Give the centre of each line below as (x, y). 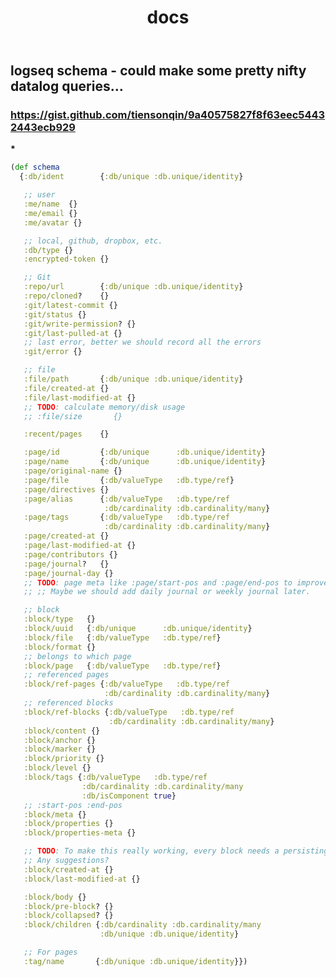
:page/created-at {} (66, 536)
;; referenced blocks (68, 703)
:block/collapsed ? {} (68, 916)
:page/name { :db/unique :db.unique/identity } (145, 462)
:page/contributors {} (70, 554)
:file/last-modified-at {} (80, 397)
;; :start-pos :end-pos (73, 805)
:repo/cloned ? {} (66, 296)
